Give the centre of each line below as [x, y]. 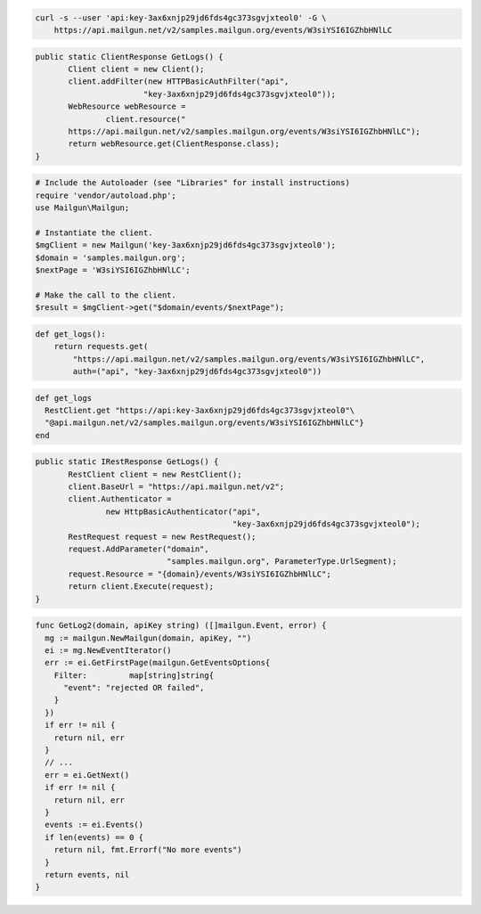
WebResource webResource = [127, 106]
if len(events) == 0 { [94, 837]
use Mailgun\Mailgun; [82, 208]
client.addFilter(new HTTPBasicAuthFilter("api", [179, 82]
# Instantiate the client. [94, 233]
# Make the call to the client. [106, 295]
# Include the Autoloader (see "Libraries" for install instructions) [193, 183]
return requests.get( [101, 347]
